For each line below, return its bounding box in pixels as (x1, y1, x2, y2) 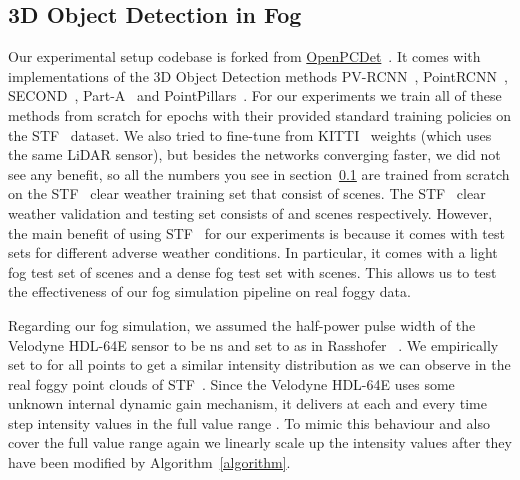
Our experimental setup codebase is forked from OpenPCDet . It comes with (8, 46, 481, 67)
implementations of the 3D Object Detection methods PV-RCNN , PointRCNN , (8, 65, 508, 86)
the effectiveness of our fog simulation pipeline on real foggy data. (8, 281, 411, 302)
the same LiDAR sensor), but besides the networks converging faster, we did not (8, 144, 501, 165)
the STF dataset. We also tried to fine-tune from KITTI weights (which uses (8, 124, 492, 145)
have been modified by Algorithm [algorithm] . (8, 452, 291, 473)
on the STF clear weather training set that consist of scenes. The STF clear (8, 183, 486, 204)
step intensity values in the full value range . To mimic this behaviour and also (8, 412, 490, 433)
